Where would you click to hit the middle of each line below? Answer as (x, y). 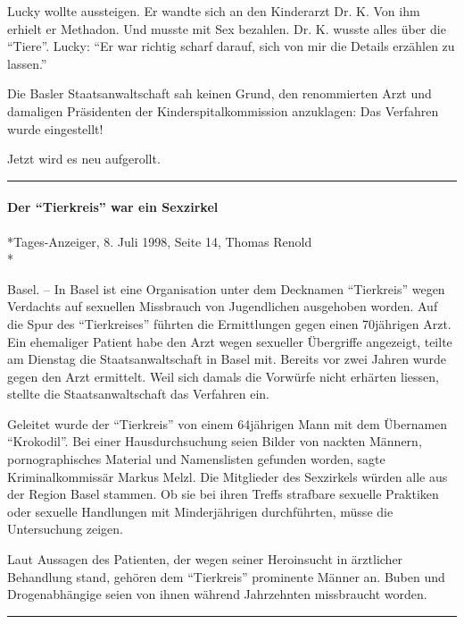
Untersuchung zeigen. (66, 529)
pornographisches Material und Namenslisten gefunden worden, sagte (196, 459)
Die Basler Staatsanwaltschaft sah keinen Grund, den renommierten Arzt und (220, 93)
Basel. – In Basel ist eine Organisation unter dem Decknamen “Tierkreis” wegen (226, 288)
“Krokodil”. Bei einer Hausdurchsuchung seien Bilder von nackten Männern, (215, 441)
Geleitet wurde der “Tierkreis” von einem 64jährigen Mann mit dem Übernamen (228, 423)
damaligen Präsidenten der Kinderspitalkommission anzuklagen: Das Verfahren (223, 110)
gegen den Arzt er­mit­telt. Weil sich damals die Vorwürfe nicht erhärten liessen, (223, 376)
